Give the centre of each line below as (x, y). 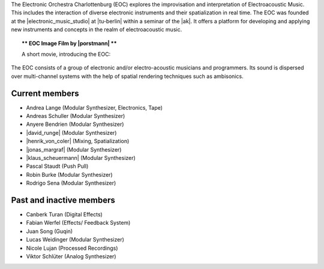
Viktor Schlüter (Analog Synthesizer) (71, 256)
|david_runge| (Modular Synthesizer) (71, 132)
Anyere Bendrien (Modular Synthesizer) (75, 124)
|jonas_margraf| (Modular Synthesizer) (74, 149)
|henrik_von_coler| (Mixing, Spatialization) (78, 141)
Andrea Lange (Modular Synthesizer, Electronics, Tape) (94, 107)
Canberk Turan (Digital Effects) (64, 214)
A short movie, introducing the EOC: (66, 54)
